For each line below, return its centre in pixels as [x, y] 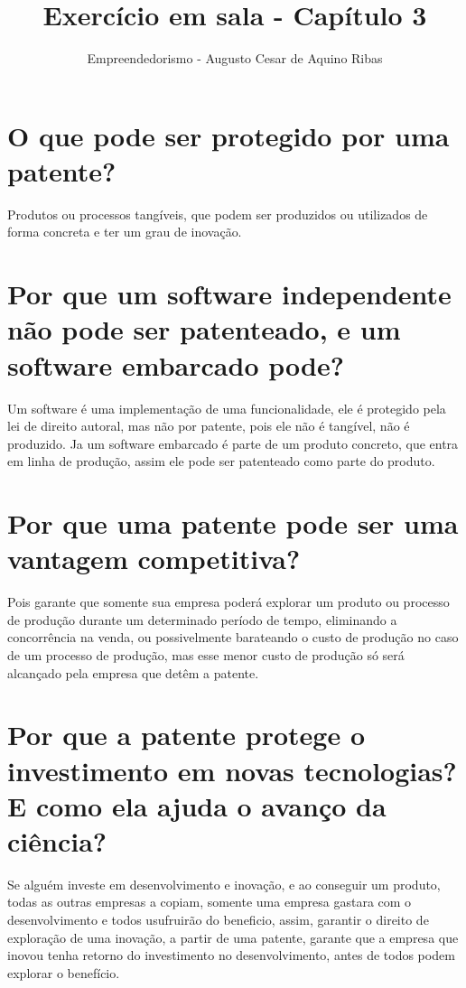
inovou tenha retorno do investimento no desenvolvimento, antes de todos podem [231, 955]
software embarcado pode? [176, 364]
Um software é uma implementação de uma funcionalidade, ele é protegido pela [227, 408]
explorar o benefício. [64, 972]
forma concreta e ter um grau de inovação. [125, 232]
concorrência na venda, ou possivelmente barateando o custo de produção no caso [233, 637]
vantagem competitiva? [154, 559]
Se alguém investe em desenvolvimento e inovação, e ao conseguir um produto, [224, 884]
